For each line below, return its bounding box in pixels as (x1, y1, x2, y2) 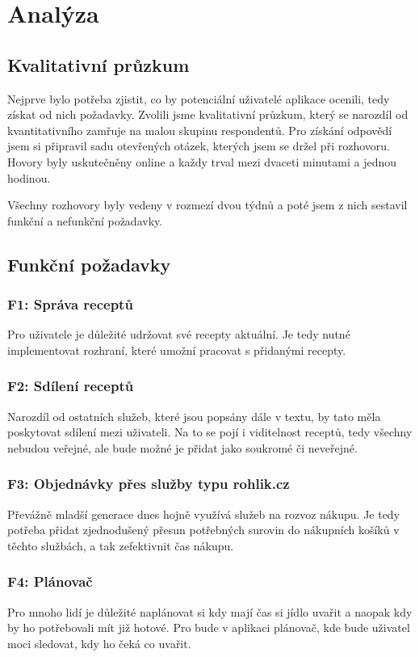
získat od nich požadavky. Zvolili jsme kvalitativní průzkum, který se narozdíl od (7, 106, 409, 123)
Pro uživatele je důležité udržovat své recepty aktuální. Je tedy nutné (7, 326, 350, 343)
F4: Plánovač (7, 571, 93, 592)
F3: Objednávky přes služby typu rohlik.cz (7, 474, 290, 494)
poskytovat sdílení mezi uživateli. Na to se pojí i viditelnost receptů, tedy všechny (7, 423, 413, 440)
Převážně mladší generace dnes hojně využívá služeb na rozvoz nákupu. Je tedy (7, 505, 400, 522)
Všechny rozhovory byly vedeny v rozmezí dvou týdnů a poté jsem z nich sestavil (7, 196, 408, 213)
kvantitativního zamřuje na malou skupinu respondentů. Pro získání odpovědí (7, 121, 392, 138)
